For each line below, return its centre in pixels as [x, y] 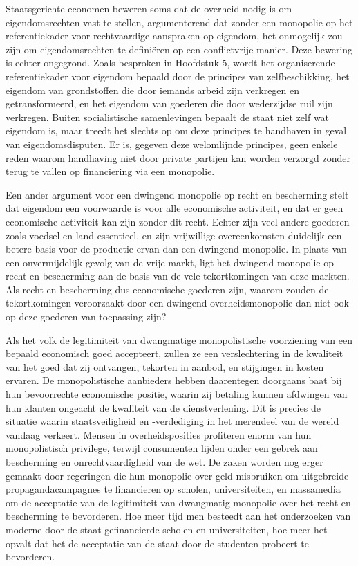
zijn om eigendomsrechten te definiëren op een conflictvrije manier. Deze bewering [179, 49]
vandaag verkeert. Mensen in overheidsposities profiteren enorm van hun [159, 434]
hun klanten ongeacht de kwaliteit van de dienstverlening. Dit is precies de [163, 407]
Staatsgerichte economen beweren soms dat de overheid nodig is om [149, 8]
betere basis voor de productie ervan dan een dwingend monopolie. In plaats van [176, 249]
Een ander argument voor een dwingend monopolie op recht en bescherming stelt [177, 194]
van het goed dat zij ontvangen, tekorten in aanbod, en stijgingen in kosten [165, 366]
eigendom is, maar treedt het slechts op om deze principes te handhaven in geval [176, 130]
